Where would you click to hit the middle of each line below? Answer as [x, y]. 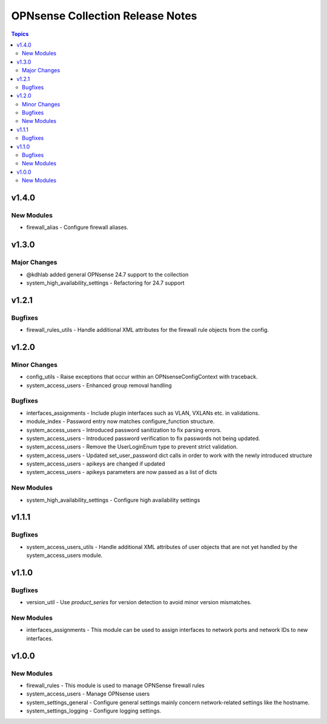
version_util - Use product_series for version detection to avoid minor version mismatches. [139, 602]
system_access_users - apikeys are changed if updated [96, 464]
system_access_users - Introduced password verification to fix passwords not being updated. [143, 438]
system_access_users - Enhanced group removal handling [99, 385]
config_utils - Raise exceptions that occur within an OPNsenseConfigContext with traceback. [142, 377]
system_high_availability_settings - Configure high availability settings [113, 500]
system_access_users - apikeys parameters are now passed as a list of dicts [122, 472]
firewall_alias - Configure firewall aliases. [77, 228]
